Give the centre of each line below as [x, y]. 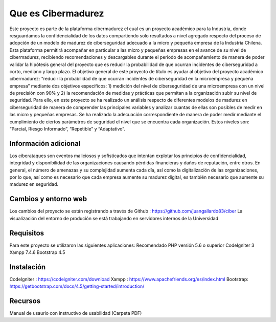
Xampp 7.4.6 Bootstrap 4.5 [37, 252]
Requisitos [27, 233]
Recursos [25, 301]
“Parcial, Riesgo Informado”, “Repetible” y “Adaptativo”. [67, 129]
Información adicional [45, 143]
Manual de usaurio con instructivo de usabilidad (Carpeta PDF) [76, 313]
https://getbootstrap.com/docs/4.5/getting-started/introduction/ [77, 286]
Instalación [28, 267]
